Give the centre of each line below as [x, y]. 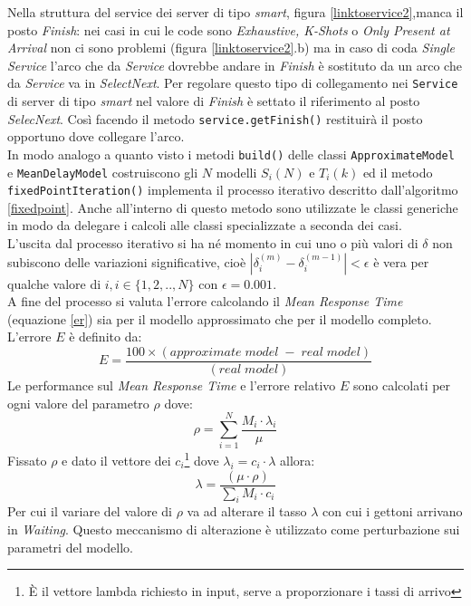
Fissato [27, 461]
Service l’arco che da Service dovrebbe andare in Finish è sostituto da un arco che [235, 65]
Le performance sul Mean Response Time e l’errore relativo [172, 385]
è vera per [401, 261]
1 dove [202, 459]
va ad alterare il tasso [247, 511]
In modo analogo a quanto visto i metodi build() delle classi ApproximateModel [231, 154]
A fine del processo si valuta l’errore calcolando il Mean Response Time [205, 301]
